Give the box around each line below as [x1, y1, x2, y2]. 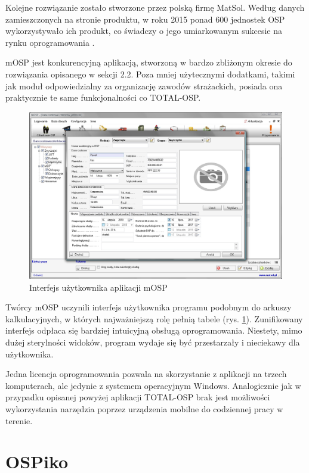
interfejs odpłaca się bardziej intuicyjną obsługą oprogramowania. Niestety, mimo [5, 324, 302, 337]
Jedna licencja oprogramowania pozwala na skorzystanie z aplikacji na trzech [5, 368, 287, 380]
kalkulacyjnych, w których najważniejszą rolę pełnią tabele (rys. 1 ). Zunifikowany [5, 312, 303, 325]
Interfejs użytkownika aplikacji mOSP [29, 281, 168, 293]
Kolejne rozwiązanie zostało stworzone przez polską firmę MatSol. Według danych [5, 1, 305, 13]
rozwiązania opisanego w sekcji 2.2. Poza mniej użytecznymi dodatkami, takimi [5, 67, 295, 80]
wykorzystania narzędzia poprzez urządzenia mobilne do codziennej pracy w [5, 403, 283, 415]
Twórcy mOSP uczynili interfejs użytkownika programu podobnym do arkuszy [5, 301, 292, 313]
